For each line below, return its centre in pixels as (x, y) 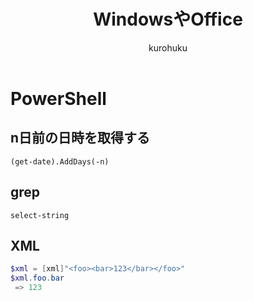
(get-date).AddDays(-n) (60, 161)
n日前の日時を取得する (80, 138)
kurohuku (168, 47)
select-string (40, 215)
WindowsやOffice (168, 19)
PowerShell (58, 98)
